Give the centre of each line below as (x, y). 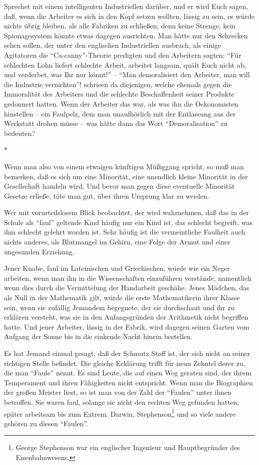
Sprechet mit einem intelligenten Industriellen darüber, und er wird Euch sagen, (126, 6)
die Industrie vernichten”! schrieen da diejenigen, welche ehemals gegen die (118, 84)
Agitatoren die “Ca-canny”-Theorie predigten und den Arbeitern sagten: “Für (123, 55)
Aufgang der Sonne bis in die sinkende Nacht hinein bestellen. (98, 336)
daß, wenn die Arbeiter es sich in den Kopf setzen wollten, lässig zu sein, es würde (129, 16)
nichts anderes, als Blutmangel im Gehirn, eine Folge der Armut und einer (117, 242)
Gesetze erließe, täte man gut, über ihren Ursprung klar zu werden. (107, 195)
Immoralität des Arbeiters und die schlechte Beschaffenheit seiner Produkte (119, 94)
